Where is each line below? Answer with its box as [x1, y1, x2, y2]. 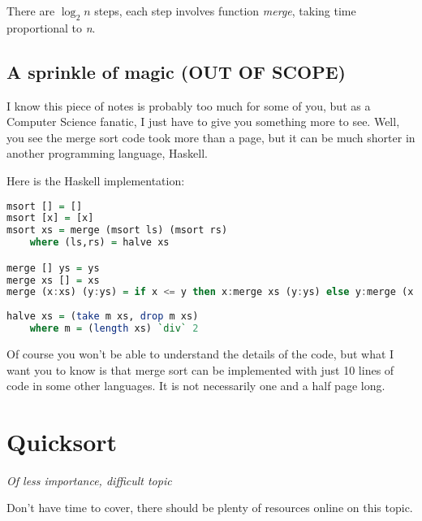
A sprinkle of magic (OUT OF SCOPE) [6, 59, 346, 84]
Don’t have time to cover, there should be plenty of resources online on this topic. [6, 499, 413, 516]
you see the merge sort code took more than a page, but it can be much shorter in [6, 128, 416, 145]
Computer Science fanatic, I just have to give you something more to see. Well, [6, 113, 400, 130]
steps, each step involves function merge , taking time [94, 2, 356, 19]
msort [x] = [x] [6, 212, 94, 224]
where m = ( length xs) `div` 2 [29, 323, 199, 335]
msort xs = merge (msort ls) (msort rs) [6, 224, 228, 237]
